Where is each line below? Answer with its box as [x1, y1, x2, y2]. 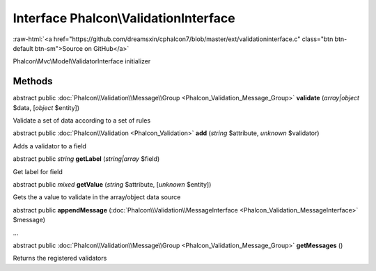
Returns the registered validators [13, 254, 107, 263]
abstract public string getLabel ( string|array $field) [13, 155, 160, 163]
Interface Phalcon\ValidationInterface [13, 10, 236, 26]
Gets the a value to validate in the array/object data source [13, 193, 181, 201]
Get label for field [13, 167, 63, 176]
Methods [13, 75, 53, 87]
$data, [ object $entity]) [13, 103, 80, 111]
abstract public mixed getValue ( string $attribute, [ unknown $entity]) [13, 180, 212, 188]
